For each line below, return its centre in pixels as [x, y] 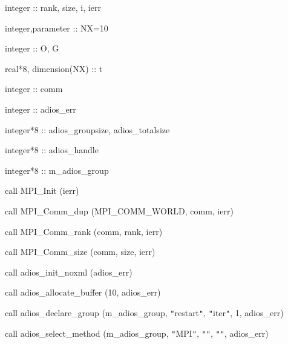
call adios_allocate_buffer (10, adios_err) [83, 292]
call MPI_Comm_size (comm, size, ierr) [80, 252]
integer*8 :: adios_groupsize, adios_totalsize [87, 129]
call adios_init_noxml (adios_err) [69, 272]
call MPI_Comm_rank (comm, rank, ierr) [84, 231]
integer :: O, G [32, 48]
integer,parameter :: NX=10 [57, 28]
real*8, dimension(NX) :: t [54, 68]
